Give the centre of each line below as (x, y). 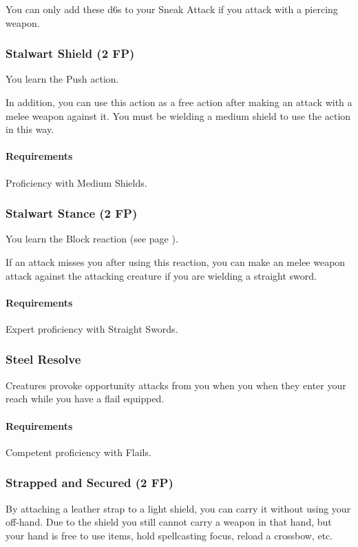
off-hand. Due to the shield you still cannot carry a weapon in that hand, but (169, 522)
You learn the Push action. (62, 79)
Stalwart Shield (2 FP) (70, 53)
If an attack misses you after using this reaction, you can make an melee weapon (176, 261)
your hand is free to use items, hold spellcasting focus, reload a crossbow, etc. (169, 535)
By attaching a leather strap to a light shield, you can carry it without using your (178, 508)
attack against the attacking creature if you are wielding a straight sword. (161, 275)
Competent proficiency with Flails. (78, 452)
